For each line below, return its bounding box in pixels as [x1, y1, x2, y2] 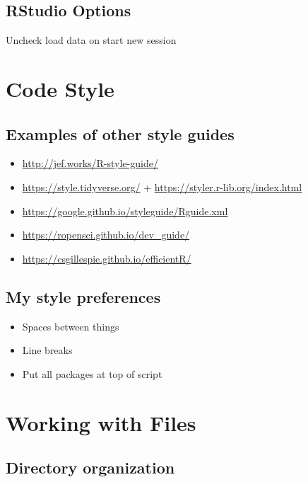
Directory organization [6, 457, 175, 478]
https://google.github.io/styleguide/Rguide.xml [22, 203, 228, 218]
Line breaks [22, 343, 73, 357]
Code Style [6, 74, 114, 103]
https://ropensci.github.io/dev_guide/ [22, 227, 190, 242]
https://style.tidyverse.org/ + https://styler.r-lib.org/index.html [22, 179, 302, 194]
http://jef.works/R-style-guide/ [22, 156, 158, 171]
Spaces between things [22, 319, 119, 333]
